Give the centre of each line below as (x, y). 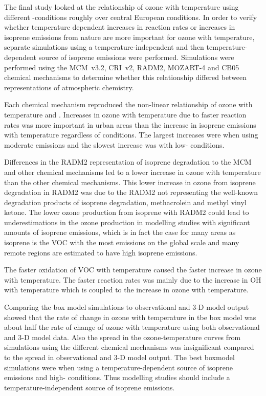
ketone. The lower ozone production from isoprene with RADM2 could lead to (127, 212)
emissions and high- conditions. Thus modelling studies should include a (117, 377)
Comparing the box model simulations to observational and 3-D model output (127, 307)
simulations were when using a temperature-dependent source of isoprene (119, 367)
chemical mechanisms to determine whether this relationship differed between (126, 77)
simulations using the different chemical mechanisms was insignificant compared (129, 347)
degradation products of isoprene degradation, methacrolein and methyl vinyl (125, 202)
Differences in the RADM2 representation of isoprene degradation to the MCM (128, 162)
